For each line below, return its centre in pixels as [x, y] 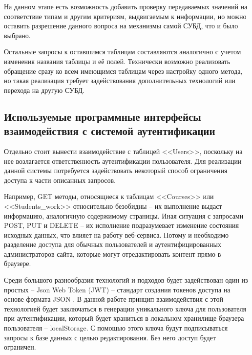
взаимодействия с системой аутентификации [110, 131]
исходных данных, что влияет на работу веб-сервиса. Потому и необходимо [116, 234]
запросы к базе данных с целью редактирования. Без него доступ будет [110, 337]
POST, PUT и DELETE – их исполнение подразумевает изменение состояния [121, 225]
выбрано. [17, 35]
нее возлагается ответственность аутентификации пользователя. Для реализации [123, 161]
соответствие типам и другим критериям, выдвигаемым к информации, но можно [125, 16]
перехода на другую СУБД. [44, 90]
